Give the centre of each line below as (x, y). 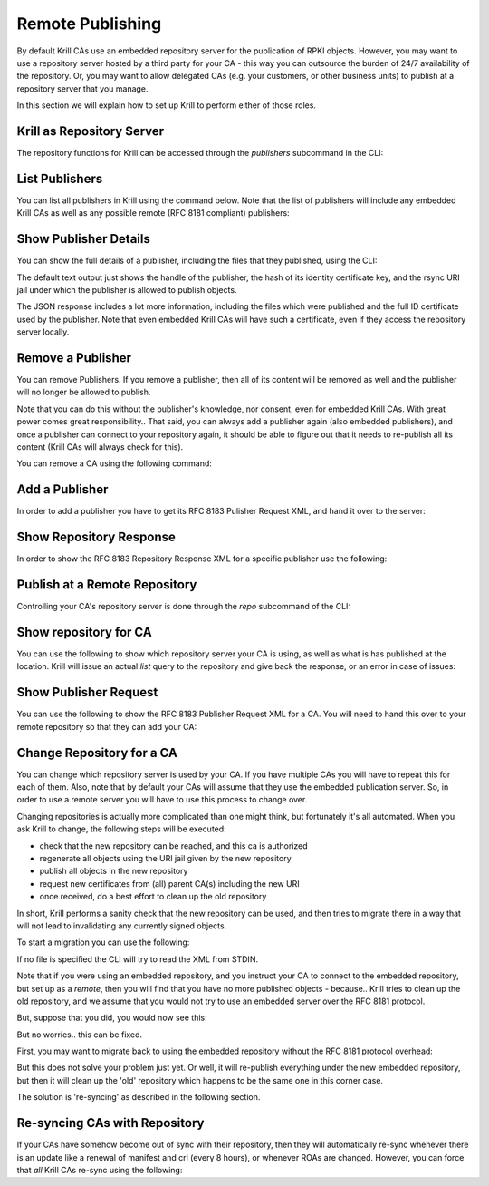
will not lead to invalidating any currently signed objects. (122, 926)
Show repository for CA (85, 632)
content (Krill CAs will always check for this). (100, 447)
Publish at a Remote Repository (107, 585)
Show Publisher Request (87, 692)
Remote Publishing (89, 24)
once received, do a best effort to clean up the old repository (153, 897)
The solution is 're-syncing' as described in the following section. (139, 1097)
